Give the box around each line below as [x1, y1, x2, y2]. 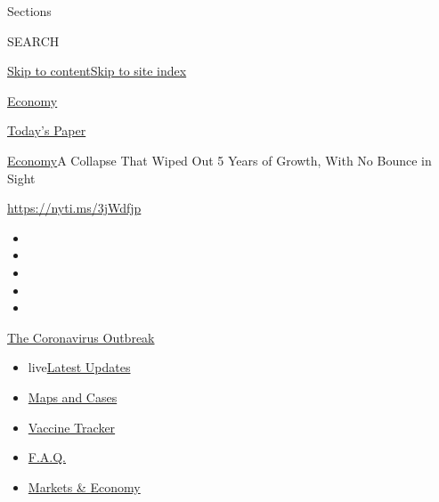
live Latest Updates [28, 358, 131, 376]
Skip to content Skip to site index [7, 61, 187, 80]
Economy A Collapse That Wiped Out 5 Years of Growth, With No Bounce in [7, 150, 432, 169]
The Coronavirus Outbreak [7, 328, 155, 346]
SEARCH [7, 31, 60, 50]
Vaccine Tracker [28, 417, 116, 436]
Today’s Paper [7, 121, 86, 140]
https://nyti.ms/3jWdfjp [7, 198, 142, 217]
